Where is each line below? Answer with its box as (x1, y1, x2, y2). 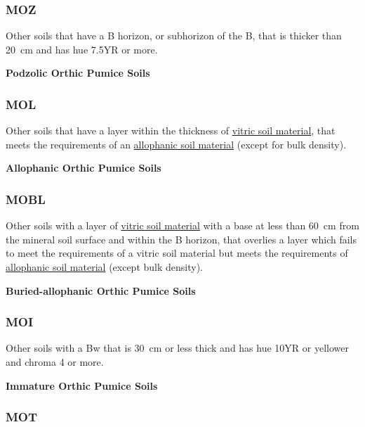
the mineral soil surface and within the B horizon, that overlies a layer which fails (6, 231, 357, 246)
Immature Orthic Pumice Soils (6, 378, 158, 393)
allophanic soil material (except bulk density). (6, 260, 203, 274)
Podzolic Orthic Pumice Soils (6, 65, 150, 80)
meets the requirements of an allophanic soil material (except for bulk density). (6, 136, 347, 151)
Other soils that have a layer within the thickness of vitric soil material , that (6, 123, 336, 138)
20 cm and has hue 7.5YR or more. (6, 42, 158, 56)
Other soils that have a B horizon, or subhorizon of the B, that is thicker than (6, 28, 342, 43)
